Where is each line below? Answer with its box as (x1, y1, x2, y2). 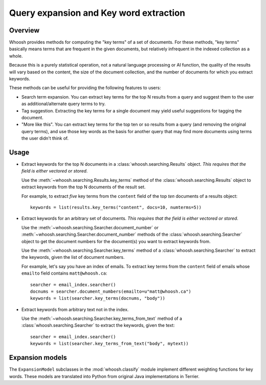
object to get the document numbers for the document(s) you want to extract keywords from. (21, 238, 211, 244)
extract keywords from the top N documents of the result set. (21, 184, 146, 190)
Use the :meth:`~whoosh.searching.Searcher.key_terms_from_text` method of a (21, 315, 182, 321)
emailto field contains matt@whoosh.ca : (21, 270, 107, 276)
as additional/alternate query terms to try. (21, 101, 106, 107)
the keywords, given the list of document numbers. (21, 254, 125, 260)
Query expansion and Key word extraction (9, 7, 186, 18)
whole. (9, 53, 23, 59)
